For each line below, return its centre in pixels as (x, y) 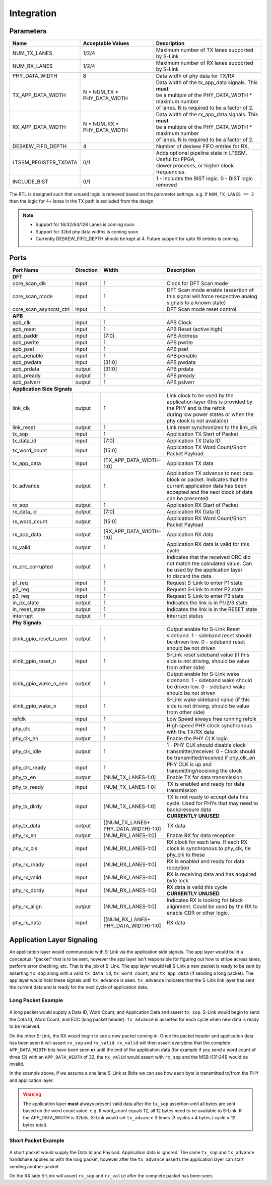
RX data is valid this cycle (197, 887)
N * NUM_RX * (101, 124)
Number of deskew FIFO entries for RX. (202, 147)
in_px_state (26, 602)
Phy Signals (27, 623)
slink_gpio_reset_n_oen (40, 638)
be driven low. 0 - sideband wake (206, 686)
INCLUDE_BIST (30, 182)
